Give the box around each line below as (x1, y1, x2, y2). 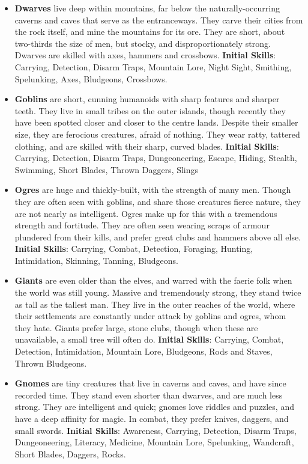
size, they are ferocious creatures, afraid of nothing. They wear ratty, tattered (14, 127, 300, 140)
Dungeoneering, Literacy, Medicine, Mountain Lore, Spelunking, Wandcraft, (14, 436, 294, 448)
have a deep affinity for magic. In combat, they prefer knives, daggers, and (14, 412, 289, 424)
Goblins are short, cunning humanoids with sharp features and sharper (14, 93, 280, 105)
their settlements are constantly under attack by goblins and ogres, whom (14, 310, 286, 322)
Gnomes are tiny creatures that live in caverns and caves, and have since (14, 377, 286, 389)
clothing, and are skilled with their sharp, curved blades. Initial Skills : (14, 139, 279, 152)
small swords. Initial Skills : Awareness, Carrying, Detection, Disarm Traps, (14, 424, 297, 436)
